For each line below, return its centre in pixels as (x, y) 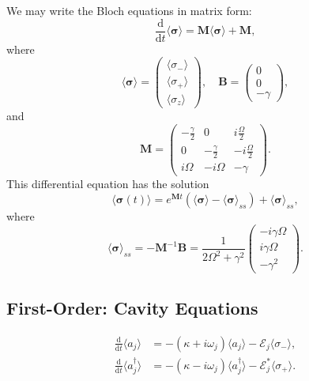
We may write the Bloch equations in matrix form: (129, 10)
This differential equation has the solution (108, 184)
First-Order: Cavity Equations (132, 308)
